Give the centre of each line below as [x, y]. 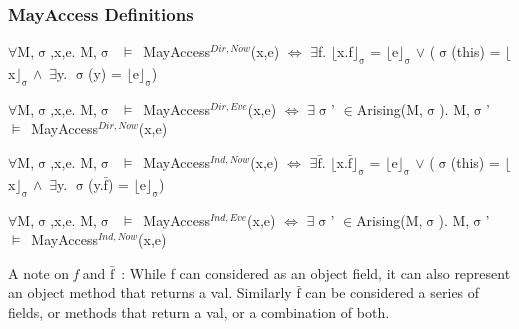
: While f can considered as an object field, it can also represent [316, 272]
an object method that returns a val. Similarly [150, 292]
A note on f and [57, 272]
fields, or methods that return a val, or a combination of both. [199, 311]
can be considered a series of [392, 292]
